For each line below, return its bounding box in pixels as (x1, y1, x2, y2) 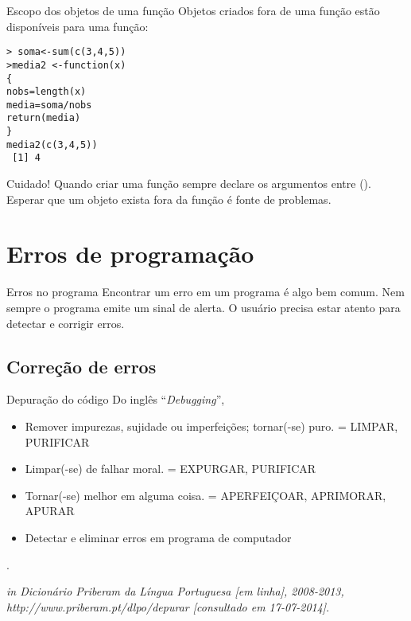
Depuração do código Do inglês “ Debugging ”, (6, 391, 225, 408)
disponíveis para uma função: (6, 18, 149, 34)
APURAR (25, 502, 75, 519)
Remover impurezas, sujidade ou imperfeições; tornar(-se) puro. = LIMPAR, (25, 417, 398, 434)
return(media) (6, 112, 81, 124)
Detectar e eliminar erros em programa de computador (25, 529, 292, 545)
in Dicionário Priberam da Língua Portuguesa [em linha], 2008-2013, (6, 583, 344, 600)
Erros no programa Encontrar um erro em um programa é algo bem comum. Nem (6, 283, 405, 300)
